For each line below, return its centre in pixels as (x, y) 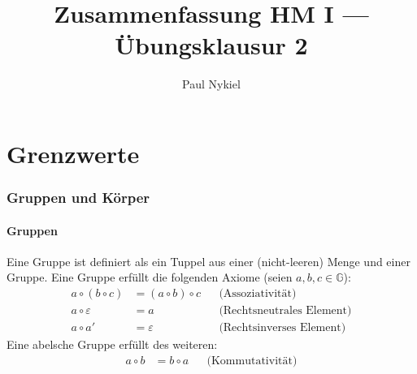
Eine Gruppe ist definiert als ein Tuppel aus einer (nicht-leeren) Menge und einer (208, 261)
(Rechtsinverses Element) (282, 328)
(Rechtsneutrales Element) (285, 310)
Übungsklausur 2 (211, 45)
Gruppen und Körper (78, 198)
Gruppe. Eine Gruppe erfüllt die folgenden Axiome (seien (150, 277)
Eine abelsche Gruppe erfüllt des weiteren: (112, 344)
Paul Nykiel (211, 84)
